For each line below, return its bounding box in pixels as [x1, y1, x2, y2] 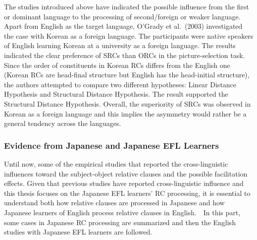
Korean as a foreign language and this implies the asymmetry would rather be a [4, 108, 247, 119]
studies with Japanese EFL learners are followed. [4, 227, 153, 237]
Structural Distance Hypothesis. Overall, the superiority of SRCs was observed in [4, 98, 251, 109]
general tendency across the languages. [4, 118, 121, 128]
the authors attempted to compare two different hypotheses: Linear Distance [4, 79, 237, 89]
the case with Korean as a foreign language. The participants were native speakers [4, 30, 254, 41]
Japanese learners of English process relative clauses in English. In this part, [4, 207, 241, 217]
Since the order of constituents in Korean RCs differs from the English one [4, 60, 230, 70]
